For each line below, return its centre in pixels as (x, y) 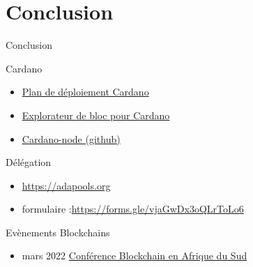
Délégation (29, 162)
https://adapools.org (66, 185)
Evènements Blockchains (58, 232)
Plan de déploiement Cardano (85, 92)
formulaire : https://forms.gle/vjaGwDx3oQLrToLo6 (133, 209)
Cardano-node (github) (71, 138)
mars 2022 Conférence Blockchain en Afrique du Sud (135, 255)
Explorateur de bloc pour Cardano (96, 115)
